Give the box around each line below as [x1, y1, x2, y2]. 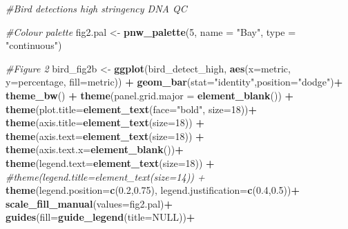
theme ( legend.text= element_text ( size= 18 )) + [6, 155, 215, 170]
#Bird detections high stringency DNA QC [6, 1, 187, 15]
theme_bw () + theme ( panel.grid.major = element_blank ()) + [6, 88, 294, 102]
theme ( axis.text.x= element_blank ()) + [6, 142, 184, 157]
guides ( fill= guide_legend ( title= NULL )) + [6, 210, 195, 224]
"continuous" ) [6, 38, 62, 52]
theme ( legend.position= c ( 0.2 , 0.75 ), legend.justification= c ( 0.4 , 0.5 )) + [6, 183, 300, 197]
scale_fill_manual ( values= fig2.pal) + [6, 196, 173, 210]
